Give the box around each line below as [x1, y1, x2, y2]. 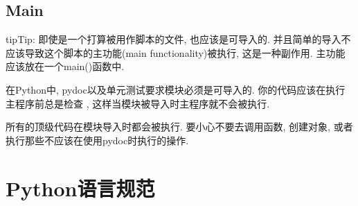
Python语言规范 [6, 173, 155, 202]
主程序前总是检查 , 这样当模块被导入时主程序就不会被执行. [6, 96, 270, 110]
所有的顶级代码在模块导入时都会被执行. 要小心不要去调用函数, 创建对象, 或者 [6, 119, 353, 134]
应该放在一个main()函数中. [6, 59, 125, 74]
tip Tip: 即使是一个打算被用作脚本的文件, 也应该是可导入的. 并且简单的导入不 [6, 32, 351, 46]
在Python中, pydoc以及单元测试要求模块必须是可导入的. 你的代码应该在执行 [6, 82, 346, 96]
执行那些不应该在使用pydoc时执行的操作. [6, 132, 189, 147]
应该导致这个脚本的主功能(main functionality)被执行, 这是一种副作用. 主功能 [6, 45, 346, 60]
